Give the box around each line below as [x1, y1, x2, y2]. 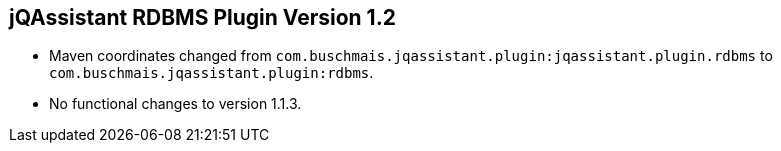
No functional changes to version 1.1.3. [49, 95, 302, 113]
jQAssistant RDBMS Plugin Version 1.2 [9, 5, 396, 30]
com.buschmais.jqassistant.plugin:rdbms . [49, 64, 374, 82]
